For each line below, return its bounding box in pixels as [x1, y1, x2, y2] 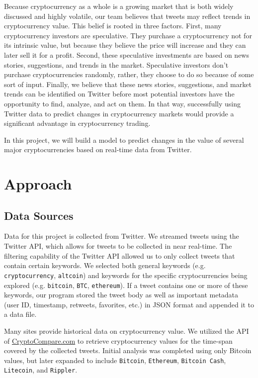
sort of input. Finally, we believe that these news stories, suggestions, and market [4, 79, 252, 89]
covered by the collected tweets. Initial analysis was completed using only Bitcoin [4, 345, 252, 356]
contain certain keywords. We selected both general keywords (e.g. [4, 260, 206, 271]
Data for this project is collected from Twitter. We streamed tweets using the [4, 231, 239, 241]
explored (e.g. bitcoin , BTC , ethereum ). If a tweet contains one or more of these [4, 280, 248, 290]
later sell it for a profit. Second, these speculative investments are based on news [4, 49, 249, 60]
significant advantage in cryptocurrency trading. [4, 118, 151, 128]
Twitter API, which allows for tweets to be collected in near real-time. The [4, 241, 232, 251]
